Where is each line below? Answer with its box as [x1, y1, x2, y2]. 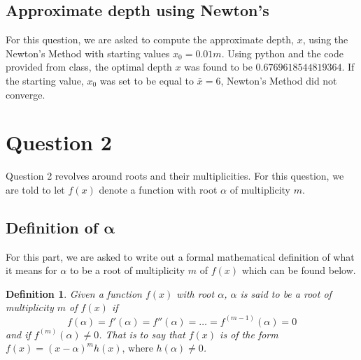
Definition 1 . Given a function [6, 286, 142, 301]
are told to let [6, 182, 65, 196]
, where [122, 344, 153, 354]
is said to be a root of [240, 286, 332, 301]
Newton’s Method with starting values [6, 45, 170, 60]
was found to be [184, 59, 253, 74]
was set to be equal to [99, 73, 194, 87]
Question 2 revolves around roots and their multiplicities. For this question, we [6, 168, 344, 183]
